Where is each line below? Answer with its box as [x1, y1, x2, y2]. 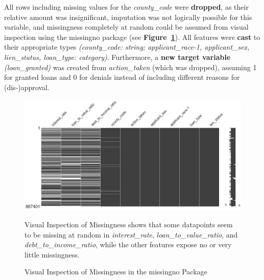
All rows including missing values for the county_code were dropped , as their [4, 2, 249, 12]
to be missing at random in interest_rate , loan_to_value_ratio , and [25, 229, 238, 240]
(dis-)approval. [4, 81, 50, 92]
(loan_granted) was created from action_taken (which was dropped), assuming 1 [4, 61, 257, 72]
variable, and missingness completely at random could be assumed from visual [4, 21, 249, 32]
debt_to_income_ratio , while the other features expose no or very [25, 239, 232, 250]
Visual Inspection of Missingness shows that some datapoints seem [25, 219, 233, 230]
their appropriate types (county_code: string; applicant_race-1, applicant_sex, [4, 41, 250, 52]
